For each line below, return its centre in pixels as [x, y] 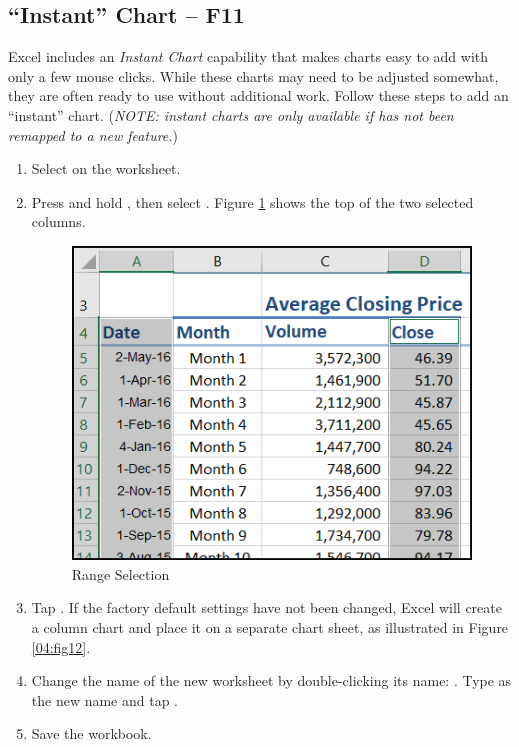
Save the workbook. [91, 733]
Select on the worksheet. [106, 168]
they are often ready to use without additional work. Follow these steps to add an [258, 95]
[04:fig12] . [61, 646]
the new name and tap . [105, 699]
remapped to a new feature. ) [93, 134]
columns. [58, 221]
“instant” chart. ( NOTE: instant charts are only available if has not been [231, 114]
